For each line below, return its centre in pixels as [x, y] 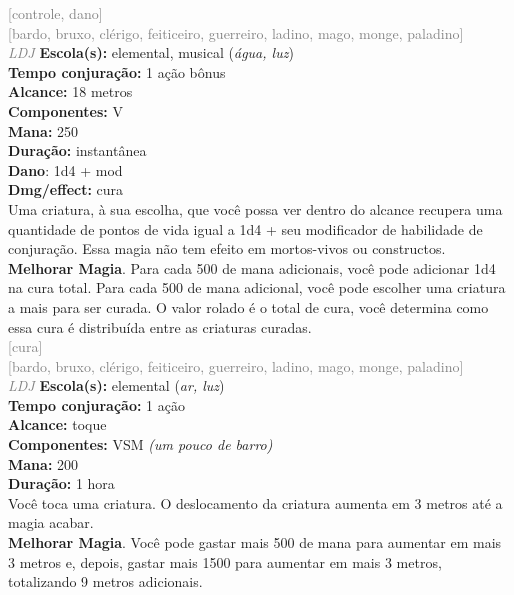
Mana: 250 [43, 130]
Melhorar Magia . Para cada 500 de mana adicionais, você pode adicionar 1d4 [252, 267]
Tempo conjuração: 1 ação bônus [117, 71]
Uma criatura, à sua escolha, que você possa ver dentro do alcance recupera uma [255, 208]
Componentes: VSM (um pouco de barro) [140, 444]
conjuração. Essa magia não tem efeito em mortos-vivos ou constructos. [227, 248]
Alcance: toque [57, 424]
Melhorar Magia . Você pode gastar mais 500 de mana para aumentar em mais [255, 542]
